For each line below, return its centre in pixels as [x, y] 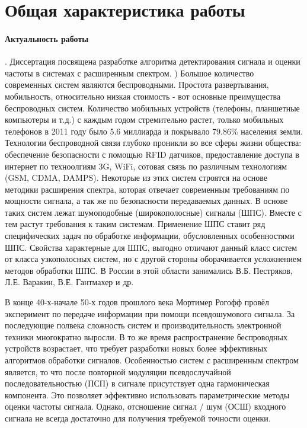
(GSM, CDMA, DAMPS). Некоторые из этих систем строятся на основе [136, 178]
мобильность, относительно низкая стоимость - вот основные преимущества [143, 96]
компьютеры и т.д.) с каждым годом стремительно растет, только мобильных [144, 119]
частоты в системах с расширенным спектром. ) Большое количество [129, 73]
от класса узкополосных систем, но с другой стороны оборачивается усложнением [153, 259]
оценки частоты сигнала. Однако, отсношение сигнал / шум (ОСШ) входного [145, 406]
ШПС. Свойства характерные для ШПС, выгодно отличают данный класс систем [151, 247]
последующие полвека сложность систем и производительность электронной [143, 325]
